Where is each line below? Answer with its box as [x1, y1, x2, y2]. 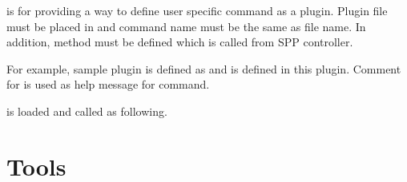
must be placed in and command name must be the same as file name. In [6, 18, 366, 34]
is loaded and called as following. [6, 102, 167, 119]
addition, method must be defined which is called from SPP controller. [6, 34, 353, 50]
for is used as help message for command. [6, 76, 210, 93]
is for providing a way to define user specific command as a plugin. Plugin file [6, 2, 388, 18]
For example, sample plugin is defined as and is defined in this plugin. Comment [6, 60, 401, 77]
